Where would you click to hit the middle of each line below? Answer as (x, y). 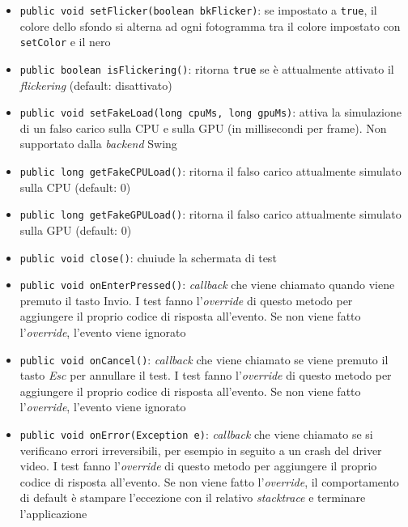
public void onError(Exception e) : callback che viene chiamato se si (196, 434)
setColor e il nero (65, 42)
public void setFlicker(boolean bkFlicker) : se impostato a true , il (198, 10)
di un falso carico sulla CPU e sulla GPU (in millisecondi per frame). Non (203, 127)
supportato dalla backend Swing (98, 144)
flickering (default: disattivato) (96, 85)
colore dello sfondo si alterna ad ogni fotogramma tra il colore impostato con (210, 25)
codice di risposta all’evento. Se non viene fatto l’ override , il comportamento (209, 481)
